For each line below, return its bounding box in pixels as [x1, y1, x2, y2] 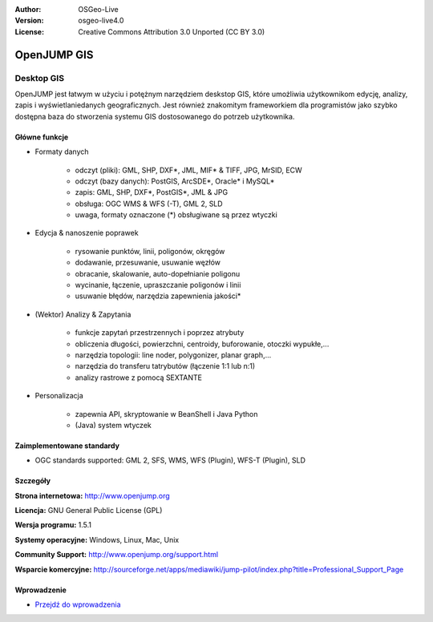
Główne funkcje [14, 132, 69, 142]
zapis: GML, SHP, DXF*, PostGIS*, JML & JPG [75, 188, 229, 197]
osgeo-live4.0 [78, 16, 124, 26]
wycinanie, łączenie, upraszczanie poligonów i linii [75, 281, 241, 290]
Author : [14, 5, 42, 14]
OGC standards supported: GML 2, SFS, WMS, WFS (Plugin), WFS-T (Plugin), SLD [34, 455, 306, 465]
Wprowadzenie [14, 585, 67, 595]
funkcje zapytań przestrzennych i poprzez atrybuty [75, 328, 245, 337]
